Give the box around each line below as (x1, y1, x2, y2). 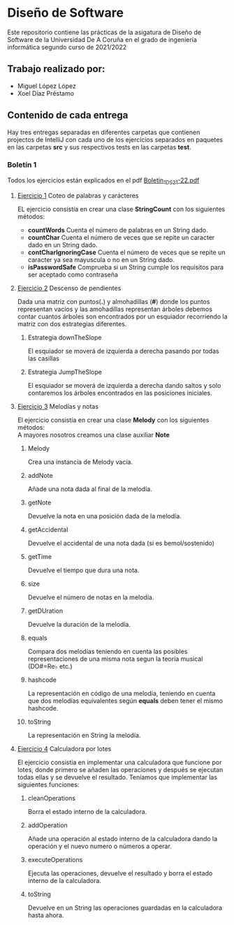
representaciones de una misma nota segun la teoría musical (27, 655, 203, 663)
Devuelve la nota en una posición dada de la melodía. (27, 511, 182, 520)
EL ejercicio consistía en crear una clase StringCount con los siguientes (17, 205, 226, 213)
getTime (27, 552, 52, 560)
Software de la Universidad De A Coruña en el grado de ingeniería (7, 35, 198, 43)
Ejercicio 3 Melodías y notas (17, 402, 99, 410)
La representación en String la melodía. (27, 731, 141, 739)
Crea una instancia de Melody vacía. (27, 458, 133, 466)
